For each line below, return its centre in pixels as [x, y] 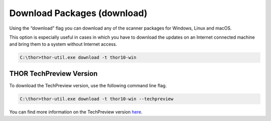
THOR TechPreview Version [53, 74]
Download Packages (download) [78, 13]
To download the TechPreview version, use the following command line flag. [88, 85]
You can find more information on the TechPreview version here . [76, 112]
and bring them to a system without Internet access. [63, 44]
